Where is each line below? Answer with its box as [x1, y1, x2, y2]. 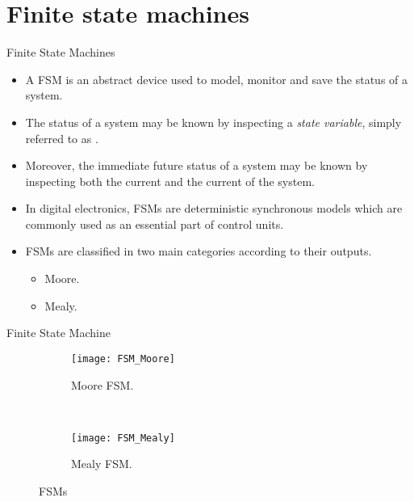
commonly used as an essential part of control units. [25, 215, 284, 232]
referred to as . [25, 129, 98, 146]
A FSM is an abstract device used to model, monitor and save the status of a [25, 70, 408, 87]
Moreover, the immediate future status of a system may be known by [25, 157, 368, 174]
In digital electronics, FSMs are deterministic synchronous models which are [25, 200, 403, 217]
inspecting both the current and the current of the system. [25, 172, 315, 189]
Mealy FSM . [71, 455, 132, 472]
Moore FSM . [71, 376, 134, 393]
